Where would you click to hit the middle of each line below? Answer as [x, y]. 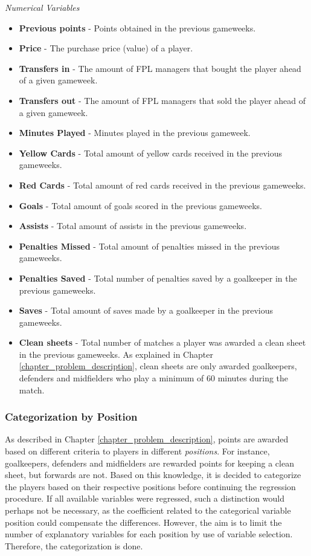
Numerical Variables [42, 7]
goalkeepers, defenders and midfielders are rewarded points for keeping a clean [149, 463]
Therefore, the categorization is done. [74, 545]
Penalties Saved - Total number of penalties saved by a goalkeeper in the [158, 278]
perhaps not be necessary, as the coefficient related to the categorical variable [148, 510]
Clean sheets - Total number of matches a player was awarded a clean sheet [162, 342]
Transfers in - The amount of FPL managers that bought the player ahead [160, 68]
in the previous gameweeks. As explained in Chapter [116, 354]
